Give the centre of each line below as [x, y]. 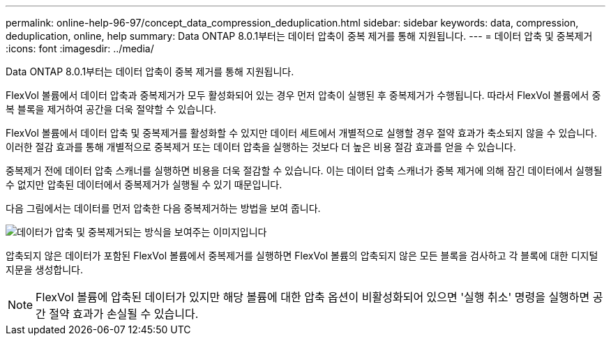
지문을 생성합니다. [45, 270]
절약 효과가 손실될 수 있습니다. [124, 314]
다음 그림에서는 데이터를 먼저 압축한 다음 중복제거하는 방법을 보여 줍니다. [163, 208]
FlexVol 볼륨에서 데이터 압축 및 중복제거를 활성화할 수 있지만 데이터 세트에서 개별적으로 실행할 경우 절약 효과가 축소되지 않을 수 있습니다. [302, 133]
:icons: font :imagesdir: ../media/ [80, 48]
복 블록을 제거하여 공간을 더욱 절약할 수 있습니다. [111, 109]
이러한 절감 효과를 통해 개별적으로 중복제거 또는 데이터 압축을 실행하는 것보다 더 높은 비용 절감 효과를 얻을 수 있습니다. [261, 147]
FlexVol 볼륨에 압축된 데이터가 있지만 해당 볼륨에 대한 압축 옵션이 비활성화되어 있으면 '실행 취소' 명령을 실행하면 [313, 297]
